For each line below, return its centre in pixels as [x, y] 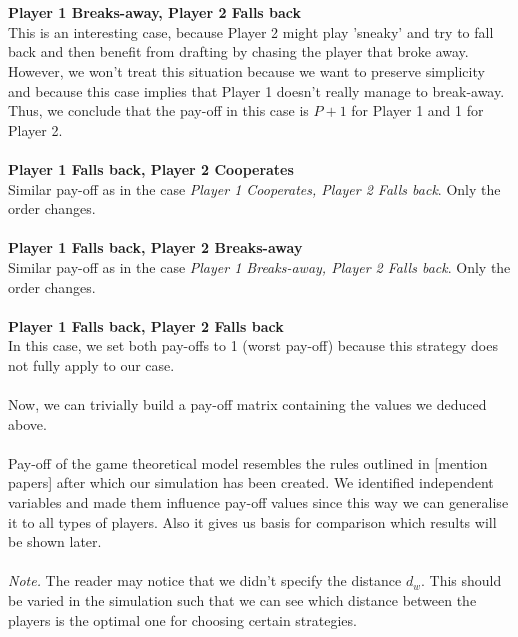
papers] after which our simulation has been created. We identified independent [251, 482]
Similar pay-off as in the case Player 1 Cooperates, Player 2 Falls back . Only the [254, 188]
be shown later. [55, 541]
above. [27, 423]
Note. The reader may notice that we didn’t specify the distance [205, 580]
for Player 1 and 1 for [417, 110]
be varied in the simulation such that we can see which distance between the [242, 600]
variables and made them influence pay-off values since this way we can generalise [258, 502]
